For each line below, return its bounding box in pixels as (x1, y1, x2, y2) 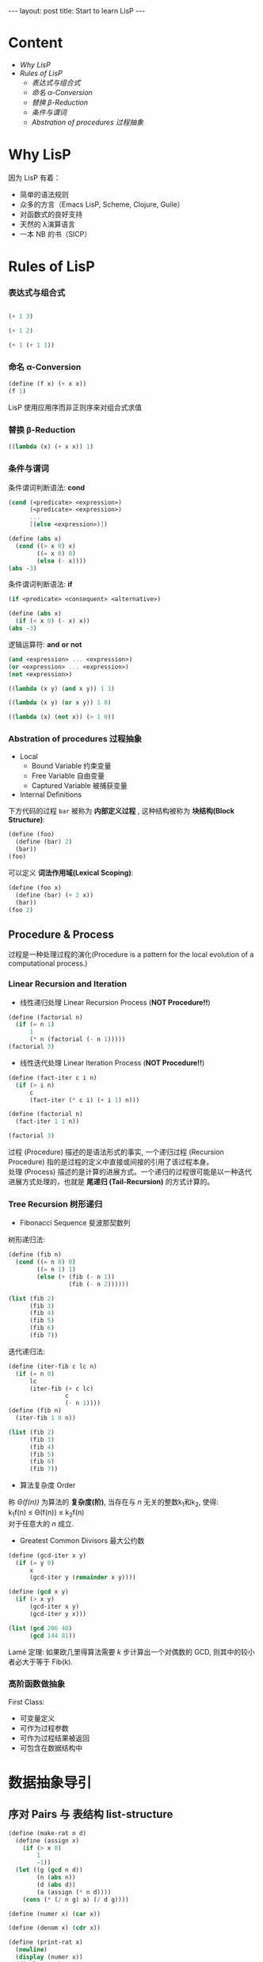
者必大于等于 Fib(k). (8, 1657, 74, 1667)
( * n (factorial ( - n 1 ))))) (29, 1035, 126, 1043)
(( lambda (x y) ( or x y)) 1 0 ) (8, 699, 112, 707)
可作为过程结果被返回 (19, 1733, 90, 1743)
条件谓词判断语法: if (8, 580, 73, 589)
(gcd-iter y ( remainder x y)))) (29, 1574, 136, 1582)
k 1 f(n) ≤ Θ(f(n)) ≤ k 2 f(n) (8, 1507, 85, 1518)
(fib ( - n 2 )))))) (68, 1280, 129, 1288)
